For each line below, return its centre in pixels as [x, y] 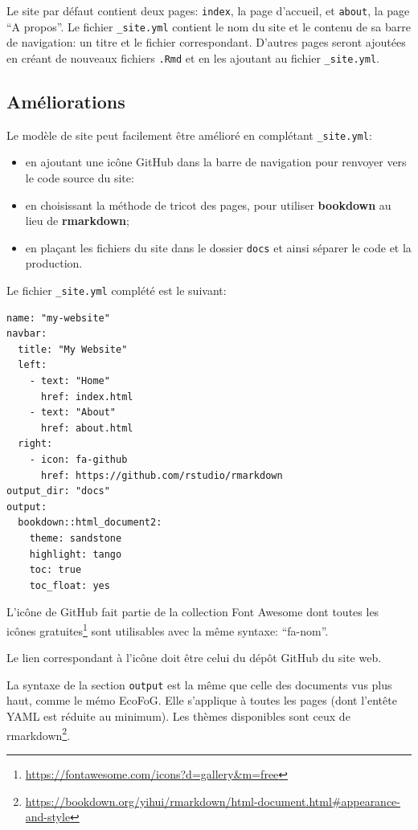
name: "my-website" [58, 318]
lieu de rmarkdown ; [77, 221]
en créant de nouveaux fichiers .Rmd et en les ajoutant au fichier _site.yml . [193, 57]
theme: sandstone [76, 539]
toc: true [55, 570]
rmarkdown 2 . [39, 734]
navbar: [27, 334]
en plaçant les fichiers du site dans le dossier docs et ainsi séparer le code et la [218, 247]
